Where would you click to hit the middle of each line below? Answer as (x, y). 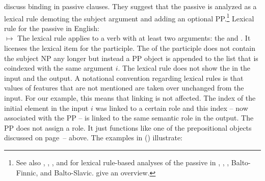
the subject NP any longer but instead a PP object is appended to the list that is (131, 58)
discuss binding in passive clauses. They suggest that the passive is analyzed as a (130, 6)
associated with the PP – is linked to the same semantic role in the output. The (129, 118)
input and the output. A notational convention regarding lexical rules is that (124, 78)
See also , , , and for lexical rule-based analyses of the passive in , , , (123, 162)
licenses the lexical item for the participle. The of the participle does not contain (130, 48)
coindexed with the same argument (59, 68)
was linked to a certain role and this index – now (172, 108)
